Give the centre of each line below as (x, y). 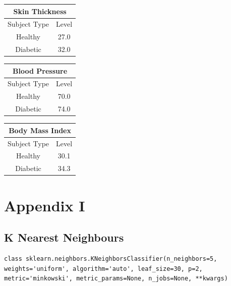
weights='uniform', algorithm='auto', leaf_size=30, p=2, (103, 269)
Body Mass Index (40, 130)
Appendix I (45, 205)
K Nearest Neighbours (64, 237)
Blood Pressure (40, 70)
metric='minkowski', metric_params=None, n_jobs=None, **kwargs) (116, 279)
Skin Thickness (40, 11)
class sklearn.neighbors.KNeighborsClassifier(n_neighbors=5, (111, 259)
